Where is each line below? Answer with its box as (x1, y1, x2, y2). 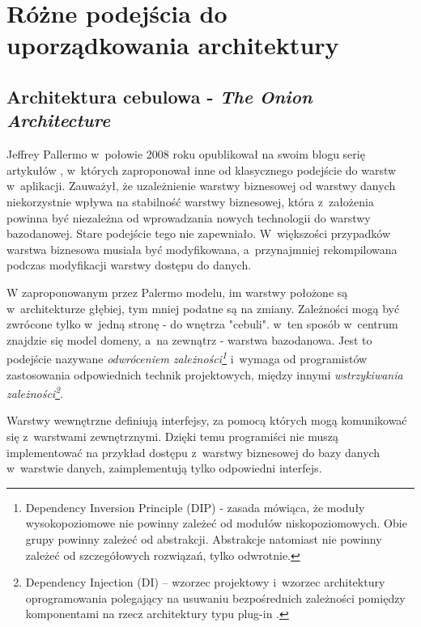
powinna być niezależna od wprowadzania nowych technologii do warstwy (6, 209, 371, 226)
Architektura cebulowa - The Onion (6, 83, 313, 108)
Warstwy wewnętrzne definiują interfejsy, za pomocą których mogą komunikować (6, 412, 407, 429)
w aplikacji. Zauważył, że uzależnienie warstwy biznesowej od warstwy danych (6, 177, 396, 194)
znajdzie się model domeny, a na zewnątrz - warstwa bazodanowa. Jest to (6, 331, 372, 348)
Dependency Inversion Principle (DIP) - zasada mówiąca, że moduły (25, 498, 365, 515)
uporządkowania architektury (6, 28, 339, 61)
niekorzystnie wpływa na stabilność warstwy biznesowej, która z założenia (6, 193, 374, 210)
